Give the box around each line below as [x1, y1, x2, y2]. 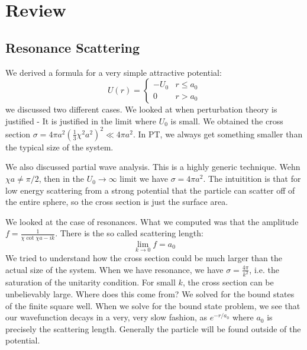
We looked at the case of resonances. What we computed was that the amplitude [5, 215, 299, 227]
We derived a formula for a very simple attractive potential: [5, 66, 222, 78]
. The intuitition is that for [203, 172, 301, 185]
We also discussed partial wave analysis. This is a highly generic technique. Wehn [5, 160, 300, 173]
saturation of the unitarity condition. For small [5, 276, 176, 288]
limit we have [119, 172, 169, 185]
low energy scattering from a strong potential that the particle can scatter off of [5, 184, 295, 196]
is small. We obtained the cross [170, 114, 283, 127]
